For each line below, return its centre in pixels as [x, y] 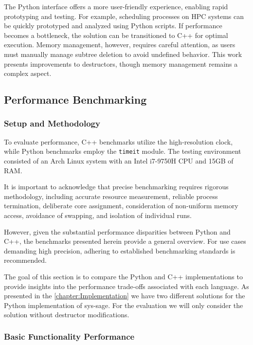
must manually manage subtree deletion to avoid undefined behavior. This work [123, 54]
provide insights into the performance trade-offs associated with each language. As [126, 286]
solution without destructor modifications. [67, 315]
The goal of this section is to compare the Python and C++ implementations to [123, 276]
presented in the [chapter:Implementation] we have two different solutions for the [125, 296]
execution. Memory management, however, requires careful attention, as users [120, 45]
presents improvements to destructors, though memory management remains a [121, 64]
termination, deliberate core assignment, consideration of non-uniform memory [121, 206]
